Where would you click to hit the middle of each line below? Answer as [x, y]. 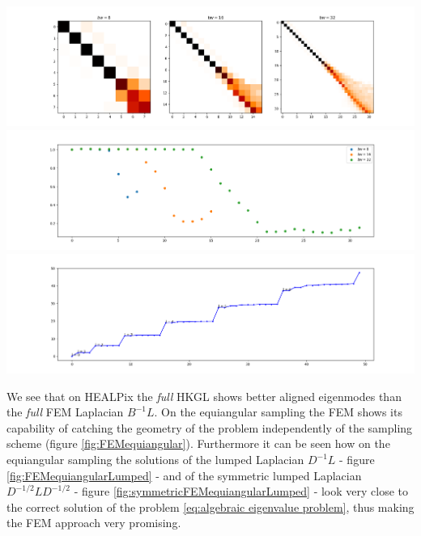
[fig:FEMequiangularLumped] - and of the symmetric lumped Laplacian [184, 475]
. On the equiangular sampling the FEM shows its [278, 412]
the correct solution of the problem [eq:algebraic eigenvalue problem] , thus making [210, 506]
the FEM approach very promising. [94, 523]
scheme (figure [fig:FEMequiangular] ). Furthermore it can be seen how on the [198, 443]
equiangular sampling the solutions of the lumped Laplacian [155, 459]
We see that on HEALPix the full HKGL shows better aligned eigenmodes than [204, 396]
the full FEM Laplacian [65, 412]
